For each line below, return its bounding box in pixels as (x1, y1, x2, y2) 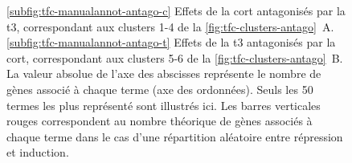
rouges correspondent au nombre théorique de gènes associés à (6, 112, 313, 129)
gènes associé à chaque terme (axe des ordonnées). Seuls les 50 (6, 80, 313, 97)
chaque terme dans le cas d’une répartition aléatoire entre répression (6, 128, 343, 145)
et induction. (6, 144, 69, 161)
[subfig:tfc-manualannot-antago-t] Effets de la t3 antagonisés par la (6, 34, 336, 51)
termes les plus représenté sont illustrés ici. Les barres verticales (6, 96, 321, 113)
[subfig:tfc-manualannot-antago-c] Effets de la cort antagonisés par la (6, 2, 346, 18)
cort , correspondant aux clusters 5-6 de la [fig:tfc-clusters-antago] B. (6, 49, 343, 66)
